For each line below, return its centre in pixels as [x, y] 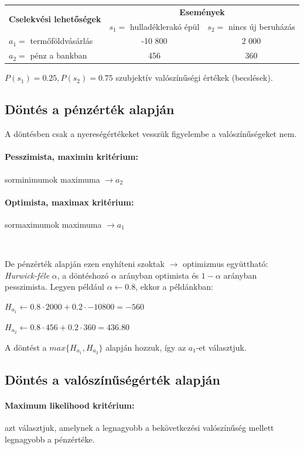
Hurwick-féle [27, 275]
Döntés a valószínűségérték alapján [112, 379]
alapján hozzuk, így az [146, 347]
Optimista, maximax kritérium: [69, 202]
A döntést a [26, 347]
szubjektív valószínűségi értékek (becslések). [194, 78]
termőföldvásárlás [62, 41]
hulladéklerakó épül [165, 26]
